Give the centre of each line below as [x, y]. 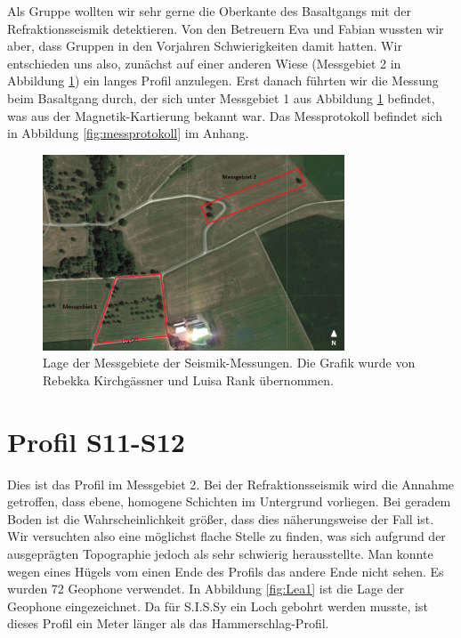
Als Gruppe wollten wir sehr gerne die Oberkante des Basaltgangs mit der [209, 11]
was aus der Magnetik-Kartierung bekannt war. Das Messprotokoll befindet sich [225, 115]
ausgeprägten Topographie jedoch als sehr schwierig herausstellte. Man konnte [220, 553]
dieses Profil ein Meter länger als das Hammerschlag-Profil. [168, 623]
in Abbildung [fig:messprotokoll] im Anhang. [128, 133]
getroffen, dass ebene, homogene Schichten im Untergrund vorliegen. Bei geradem [229, 501]
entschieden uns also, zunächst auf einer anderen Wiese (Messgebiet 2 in [204, 63]
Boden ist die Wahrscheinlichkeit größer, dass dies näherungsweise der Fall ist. [221, 518]
